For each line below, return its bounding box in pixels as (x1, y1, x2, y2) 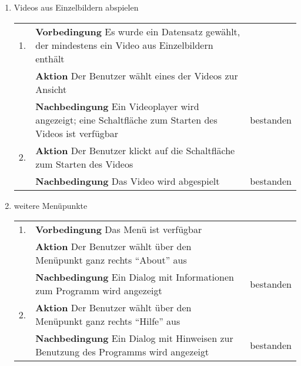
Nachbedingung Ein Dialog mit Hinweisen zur (35, 331, 233, 345)
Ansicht (35, 82, 67, 96)
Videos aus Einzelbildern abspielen (14, 1, 139, 13)
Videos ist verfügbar (35, 126, 118, 140)
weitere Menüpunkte (14, 199, 88, 211)
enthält (35, 51, 65, 65)
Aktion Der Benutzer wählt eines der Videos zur (35, 68, 238, 82)
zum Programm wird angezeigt (35, 284, 162, 298)
